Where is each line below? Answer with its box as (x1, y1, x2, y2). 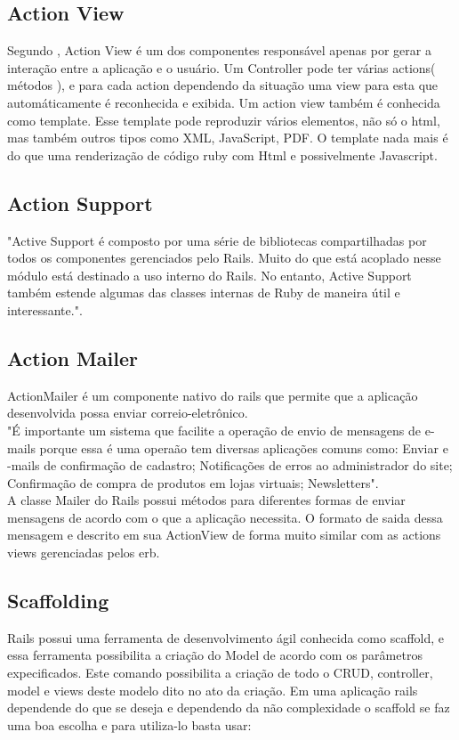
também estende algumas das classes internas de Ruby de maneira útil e (7, 283, 400, 302)
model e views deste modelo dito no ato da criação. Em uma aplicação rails (7, 680, 418, 699)
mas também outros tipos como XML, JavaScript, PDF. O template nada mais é (7, 128, 448, 147)
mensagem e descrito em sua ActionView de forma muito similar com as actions (7, 525, 441, 544)
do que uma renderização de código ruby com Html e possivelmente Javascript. (7, 145, 438, 164)
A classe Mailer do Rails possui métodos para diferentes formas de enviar (7, 491, 406, 509)
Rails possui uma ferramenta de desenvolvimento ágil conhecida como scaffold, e (7, 628, 444, 646)
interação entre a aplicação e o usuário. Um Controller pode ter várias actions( (7, 58, 436, 77)
